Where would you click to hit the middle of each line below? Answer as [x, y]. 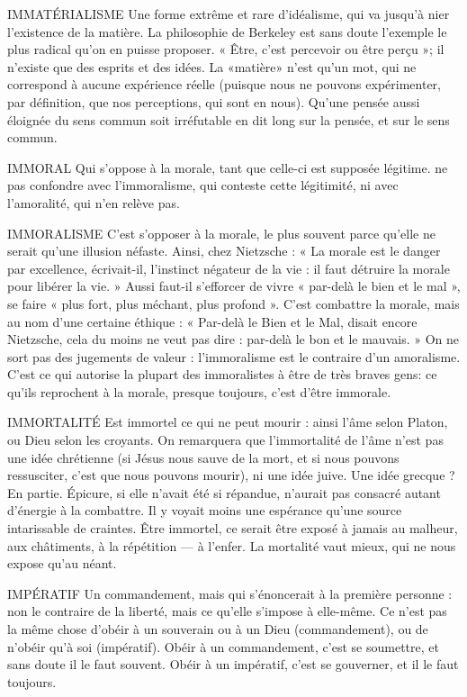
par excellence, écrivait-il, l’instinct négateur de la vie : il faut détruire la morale [229, 268]
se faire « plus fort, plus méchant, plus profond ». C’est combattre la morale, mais [233, 303]
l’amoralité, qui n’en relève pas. [94, 202]
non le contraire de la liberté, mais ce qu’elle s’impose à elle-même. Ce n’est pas [227, 611]
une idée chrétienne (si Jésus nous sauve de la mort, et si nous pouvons [203, 457]
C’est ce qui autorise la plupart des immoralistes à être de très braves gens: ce [222, 374]
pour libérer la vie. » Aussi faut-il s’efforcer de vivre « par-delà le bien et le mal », [234, 286]
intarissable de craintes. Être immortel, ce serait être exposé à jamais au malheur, [233, 528]
